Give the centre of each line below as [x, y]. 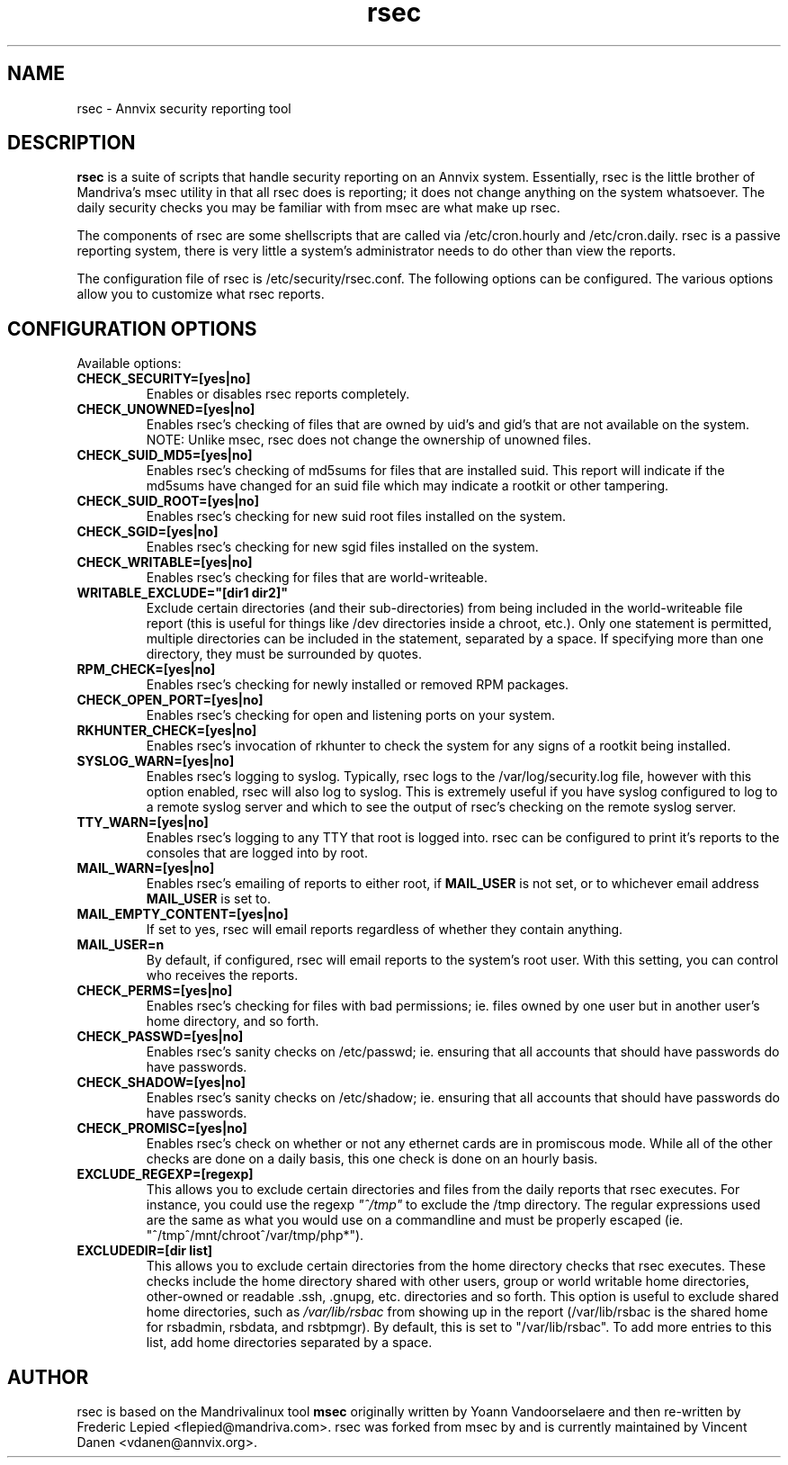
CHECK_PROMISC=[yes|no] [162, 1128]
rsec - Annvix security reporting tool [184, 108]
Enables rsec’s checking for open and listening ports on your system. [350, 715]
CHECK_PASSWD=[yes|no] [160, 1037]
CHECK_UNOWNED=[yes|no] [166, 409]
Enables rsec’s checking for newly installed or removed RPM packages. [358, 685]
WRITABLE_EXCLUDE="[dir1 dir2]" [182, 593]
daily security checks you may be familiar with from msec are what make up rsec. [318, 208]
